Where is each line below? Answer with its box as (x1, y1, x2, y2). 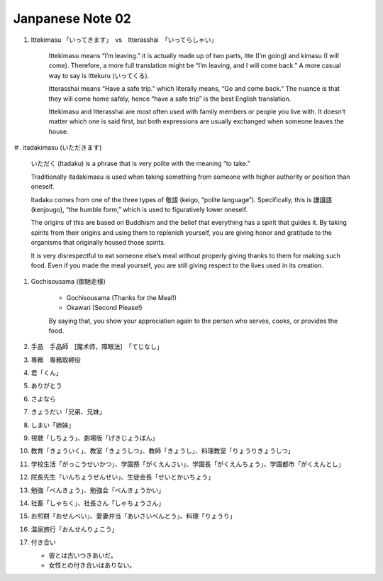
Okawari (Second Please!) (66, 304, 143, 312)
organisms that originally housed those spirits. (30, 238, 166, 247)
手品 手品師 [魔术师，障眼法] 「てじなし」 (30, 343, 163, 351)
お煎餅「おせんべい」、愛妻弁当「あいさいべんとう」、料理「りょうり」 (30, 511, 236, 521)
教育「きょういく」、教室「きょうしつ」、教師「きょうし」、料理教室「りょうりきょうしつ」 (30, 447, 294, 455)
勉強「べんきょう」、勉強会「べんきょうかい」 (30, 486, 165, 494)
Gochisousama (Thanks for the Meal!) (66, 293, 177, 301)
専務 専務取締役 (30, 355, 81, 364)
